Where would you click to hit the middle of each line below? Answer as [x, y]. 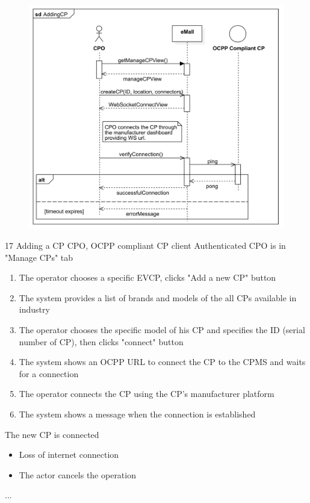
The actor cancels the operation [77, 474]
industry [34, 309]
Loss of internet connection [69, 455]
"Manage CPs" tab [39, 257]
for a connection [49, 373]
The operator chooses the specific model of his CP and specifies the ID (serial [162, 329]
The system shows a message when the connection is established [137, 414]
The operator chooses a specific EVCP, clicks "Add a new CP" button [147, 277]
